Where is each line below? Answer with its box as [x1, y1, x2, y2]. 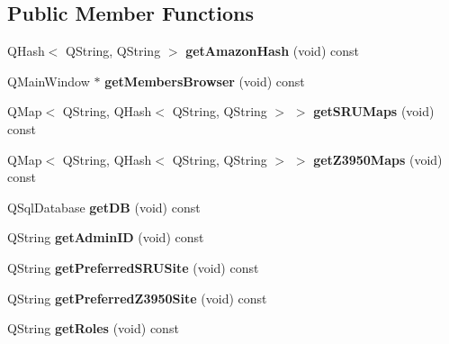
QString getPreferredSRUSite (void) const [7, 258, 259, 276]
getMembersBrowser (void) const [104, 71, 305, 90]
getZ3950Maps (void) [313, 149, 443, 168]
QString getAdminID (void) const [7, 228, 204, 247]
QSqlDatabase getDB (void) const [7, 197, 201, 216]
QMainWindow [7, 71, 90, 90]
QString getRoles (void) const [7, 319, 179, 338]
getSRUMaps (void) [313, 102, 435, 121]
